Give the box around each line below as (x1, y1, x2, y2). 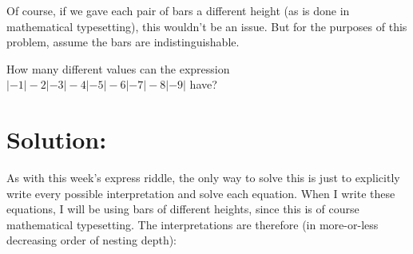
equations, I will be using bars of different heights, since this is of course (6, 200, 359, 217)
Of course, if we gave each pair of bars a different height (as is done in (6, 2, 350, 18)
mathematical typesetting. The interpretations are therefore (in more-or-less (6, 216, 379, 232)
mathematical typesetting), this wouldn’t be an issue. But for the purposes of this (6, 18, 407, 34)
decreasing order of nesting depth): (6, 232, 177, 248)
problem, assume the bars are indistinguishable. (6, 34, 240, 50)
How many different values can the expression (6, 60, 230, 77)
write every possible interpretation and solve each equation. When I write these (6, 185, 395, 201)
